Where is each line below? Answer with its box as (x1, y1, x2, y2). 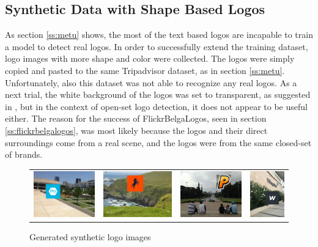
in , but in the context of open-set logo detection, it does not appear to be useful (5, 100, 308, 112)
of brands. (5, 148, 43, 161)
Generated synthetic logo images (29, 230, 151, 243)
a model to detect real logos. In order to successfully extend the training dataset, (5, 40, 308, 53)
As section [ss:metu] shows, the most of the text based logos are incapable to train (5, 28, 313, 41)
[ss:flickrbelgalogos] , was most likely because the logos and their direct (5, 123, 268, 136)
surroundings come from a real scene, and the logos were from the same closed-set (5, 136, 312, 149)
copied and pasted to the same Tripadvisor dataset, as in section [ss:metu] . (5, 64, 285, 76)
